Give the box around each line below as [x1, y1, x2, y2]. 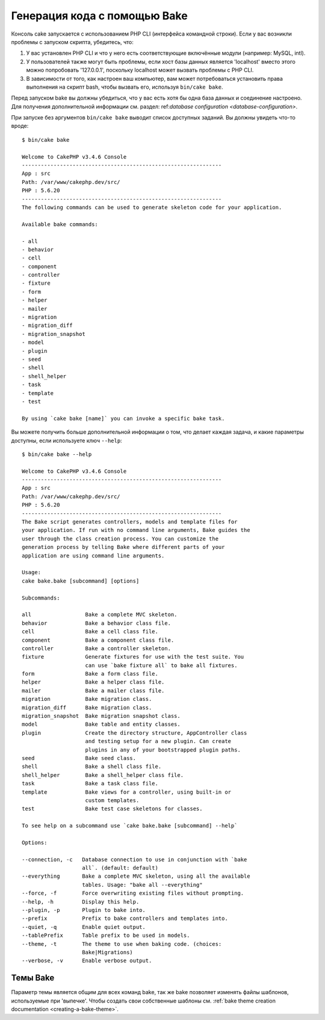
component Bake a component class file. [22, 636, 175, 644]
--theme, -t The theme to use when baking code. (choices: [22, 940, 222, 947]
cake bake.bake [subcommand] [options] [22, 577, 140, 584]
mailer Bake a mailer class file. [22, 687, 165, 694]
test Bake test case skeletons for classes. [22, 805, 203, 813]
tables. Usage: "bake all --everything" [82, 881, 203, 888]
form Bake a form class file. [22, 670, 159, 677]
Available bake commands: [22, 221, 99, 227]
